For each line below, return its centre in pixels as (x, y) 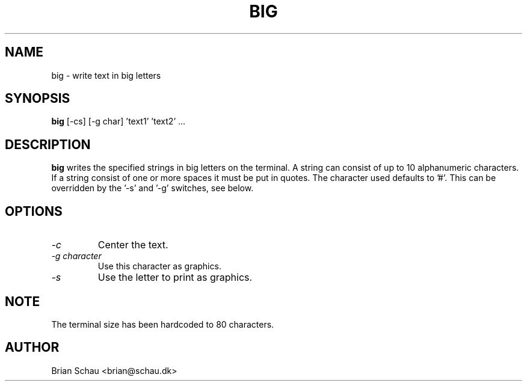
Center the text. (133, 245)
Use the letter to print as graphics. (175, 277)
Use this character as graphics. (159, 266)
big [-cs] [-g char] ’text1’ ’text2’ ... (119, 121)
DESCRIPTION (48, 144)
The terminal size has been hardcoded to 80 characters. (163, 324)
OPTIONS (34, 211)
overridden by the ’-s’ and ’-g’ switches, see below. (153, 188)
